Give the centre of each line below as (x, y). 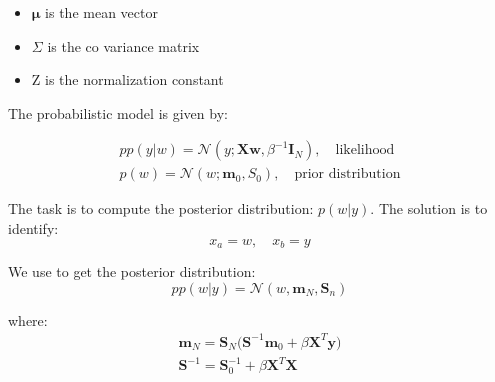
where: (28, 319)
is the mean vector (101, 12)
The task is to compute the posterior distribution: (161, 208)
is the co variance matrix (123, 45)
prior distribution (347, 174)
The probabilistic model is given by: (118, 112)
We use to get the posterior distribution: (132, 271)
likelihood (365, 150)
